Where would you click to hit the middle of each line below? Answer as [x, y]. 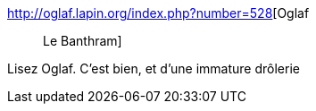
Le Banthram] [83, 41]
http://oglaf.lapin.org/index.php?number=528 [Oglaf [158, 13]
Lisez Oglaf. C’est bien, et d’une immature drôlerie [154, 68]
